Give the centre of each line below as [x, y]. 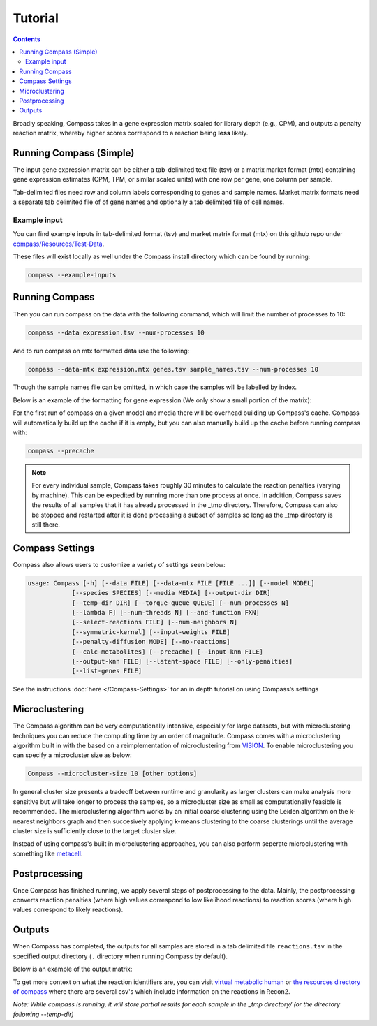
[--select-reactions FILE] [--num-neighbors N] [155, 622]
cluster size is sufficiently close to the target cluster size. [95, 830]
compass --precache [61, 451]
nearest [24, 821]
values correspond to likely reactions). [68, 910]
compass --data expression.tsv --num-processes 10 [116, 332]
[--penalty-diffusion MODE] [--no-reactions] [151, 642]
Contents [27, 39]
